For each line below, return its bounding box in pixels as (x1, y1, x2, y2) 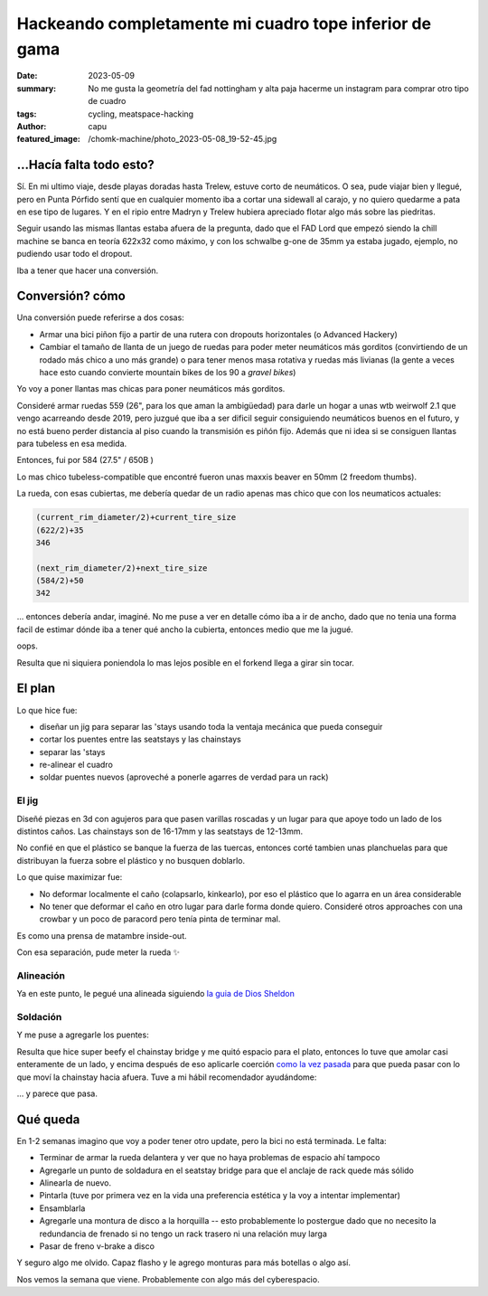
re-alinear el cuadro (39, 760, 113, 771)
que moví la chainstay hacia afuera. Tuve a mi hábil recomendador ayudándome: (16, 1072, 317, 1083)
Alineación (16, 969, 65, 981)
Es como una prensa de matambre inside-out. (16, 930, 187, 941)
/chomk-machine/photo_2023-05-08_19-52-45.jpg (88, 134, 277, 145)
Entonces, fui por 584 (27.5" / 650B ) (16, 455, 154, 466)
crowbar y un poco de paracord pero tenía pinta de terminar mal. (39, 913, 281, 924)
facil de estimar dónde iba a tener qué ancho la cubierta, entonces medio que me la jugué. (16, 624, 354, 635)
